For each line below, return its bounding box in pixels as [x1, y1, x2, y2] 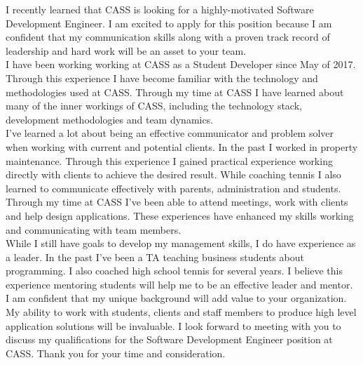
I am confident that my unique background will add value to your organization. [6, 291, 347, 305]
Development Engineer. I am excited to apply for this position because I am [6, 15, 332, 30]
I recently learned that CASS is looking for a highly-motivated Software [6, 2, 314, 16]
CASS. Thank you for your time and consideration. [6, 345, 226, 360]
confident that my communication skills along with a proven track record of [6, 29, 330, 44]
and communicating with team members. [6, 222, 181, 237]
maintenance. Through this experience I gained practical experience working [6, 153, 333, 168]
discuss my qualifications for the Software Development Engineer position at [6, 332, 333, 347]
